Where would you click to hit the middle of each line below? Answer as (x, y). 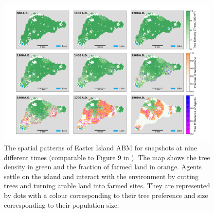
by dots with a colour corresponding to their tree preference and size (106, 195)
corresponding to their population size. (62, 205)
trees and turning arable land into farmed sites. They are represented (107, 186)
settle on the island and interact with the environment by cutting (101, 176)
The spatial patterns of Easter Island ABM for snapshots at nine (100, 147)
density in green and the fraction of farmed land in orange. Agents (103, 167)
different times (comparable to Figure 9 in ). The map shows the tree (107, 157)
